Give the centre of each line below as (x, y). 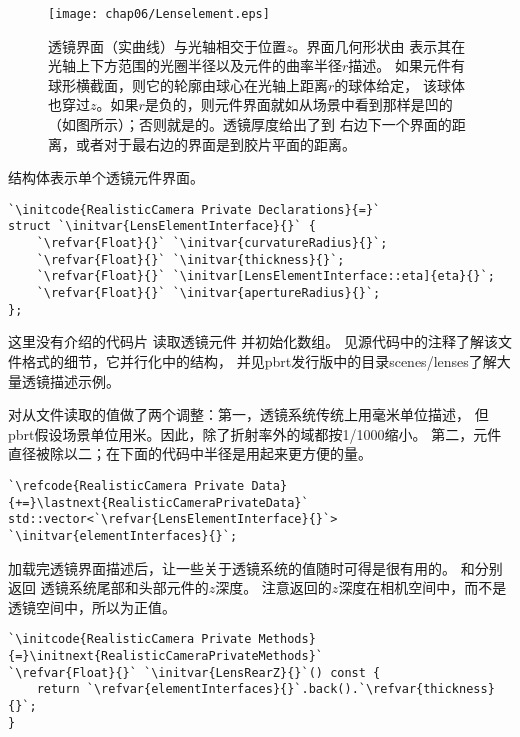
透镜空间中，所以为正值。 (92, 606)
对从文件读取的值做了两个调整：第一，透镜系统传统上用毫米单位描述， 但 (248, 414)
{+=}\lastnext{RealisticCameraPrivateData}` (158, 502)
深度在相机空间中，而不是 (422, 587)
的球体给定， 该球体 (399, 84)
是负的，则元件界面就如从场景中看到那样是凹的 (298, 104)
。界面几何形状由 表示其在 (379, 45)
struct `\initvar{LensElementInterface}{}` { (162, 226)
